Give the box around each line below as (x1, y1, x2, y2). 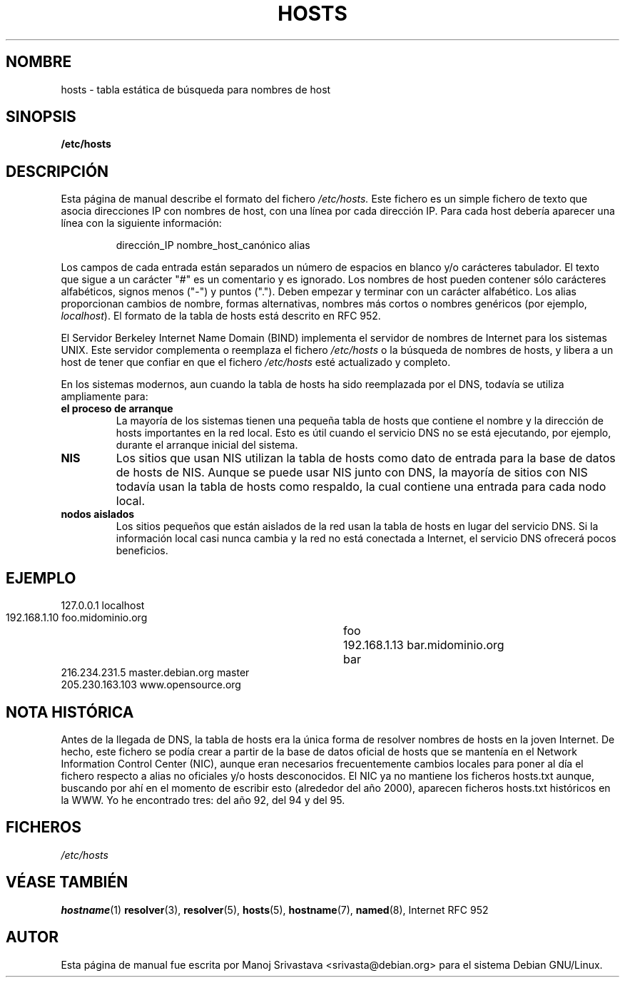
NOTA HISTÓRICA (6, 703, 134, 721)
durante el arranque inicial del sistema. (116, 439, 298, 452)
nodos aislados (61, 508, 135, 521)
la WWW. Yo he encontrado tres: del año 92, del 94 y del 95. (61, 793, 345, 806)
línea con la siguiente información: (61, 217, 222, 230)
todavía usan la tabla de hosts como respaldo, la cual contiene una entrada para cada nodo (116, 479, 606, 494)
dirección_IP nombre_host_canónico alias (116, 239, 310, 252)
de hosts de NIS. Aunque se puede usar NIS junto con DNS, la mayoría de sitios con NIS (116, 465, 588, 480)
